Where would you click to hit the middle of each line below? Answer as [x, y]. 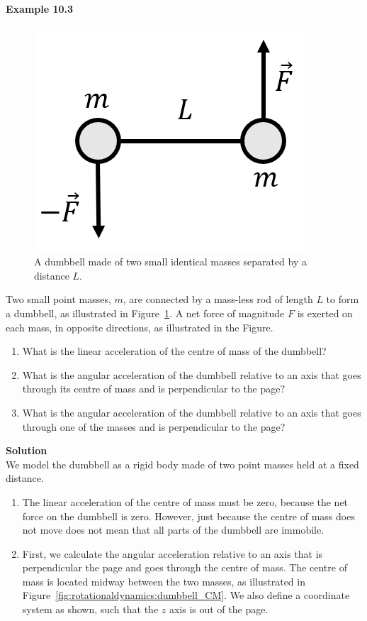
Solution [27, 450]
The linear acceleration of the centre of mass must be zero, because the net [185, 501]
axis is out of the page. [219, 609]
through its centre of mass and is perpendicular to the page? [154, 389]
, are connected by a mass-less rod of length [218, 299]
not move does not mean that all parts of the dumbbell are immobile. [173, 530]
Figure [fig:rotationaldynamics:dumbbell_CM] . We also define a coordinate [186, 595]
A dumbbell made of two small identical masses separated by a [170, 262]
